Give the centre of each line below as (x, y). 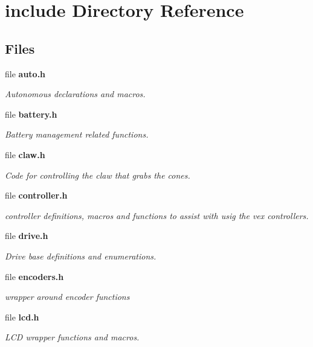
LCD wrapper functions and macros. (72, 337)
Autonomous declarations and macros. (75, 94)
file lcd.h (22, 317)
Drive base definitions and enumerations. (81, 256)
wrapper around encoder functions (67, 297)
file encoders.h (34, 276)
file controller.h (36, 195)
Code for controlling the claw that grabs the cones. (98, 175)
